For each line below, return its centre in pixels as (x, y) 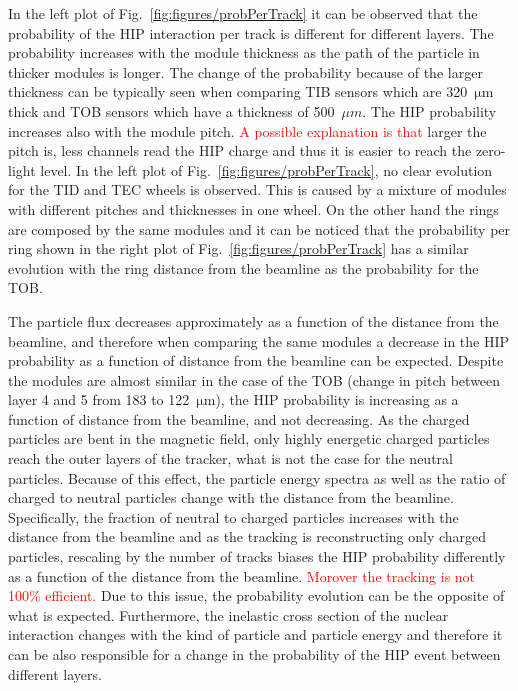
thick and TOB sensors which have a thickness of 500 (171, 110)
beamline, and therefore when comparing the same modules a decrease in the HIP (259, 340)
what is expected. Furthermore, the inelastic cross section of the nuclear (228, 614)
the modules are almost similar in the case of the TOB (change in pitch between (254, 379)
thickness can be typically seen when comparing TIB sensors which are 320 (238, 91)
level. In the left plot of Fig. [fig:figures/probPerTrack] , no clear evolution (266, 169)
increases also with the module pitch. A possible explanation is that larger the (247, 130)
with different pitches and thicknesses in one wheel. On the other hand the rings (253, 208)
